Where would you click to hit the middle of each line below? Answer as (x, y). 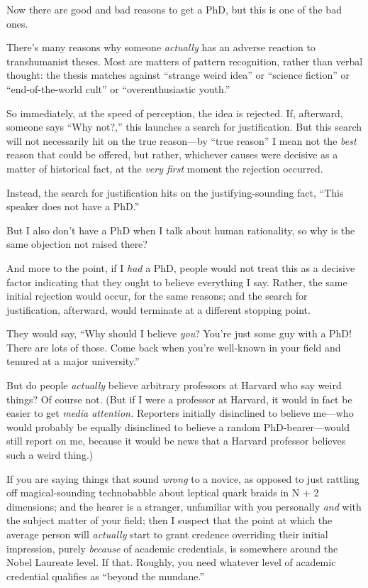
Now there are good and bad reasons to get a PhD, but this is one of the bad (174, 9)
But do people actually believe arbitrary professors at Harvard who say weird (174, 385)
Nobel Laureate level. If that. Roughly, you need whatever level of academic (171, 562)
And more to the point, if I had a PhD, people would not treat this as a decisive (181, 267)
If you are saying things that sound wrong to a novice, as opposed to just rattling (183, 478)
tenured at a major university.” (73, 361)
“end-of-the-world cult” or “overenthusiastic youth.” (118, 88)
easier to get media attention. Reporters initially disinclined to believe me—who (180, 413)
